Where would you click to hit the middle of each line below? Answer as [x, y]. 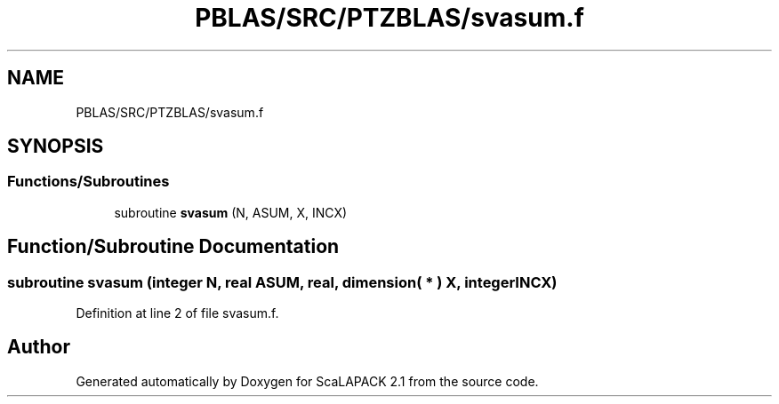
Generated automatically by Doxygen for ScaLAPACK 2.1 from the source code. [307, 381]
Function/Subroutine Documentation [173, 247]
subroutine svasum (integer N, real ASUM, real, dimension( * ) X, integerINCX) [282, 282]
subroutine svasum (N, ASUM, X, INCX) [231, 212]
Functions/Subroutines [88, 182]
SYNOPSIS [56, 147]
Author [39, 347]
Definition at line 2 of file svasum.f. [177, 313]
